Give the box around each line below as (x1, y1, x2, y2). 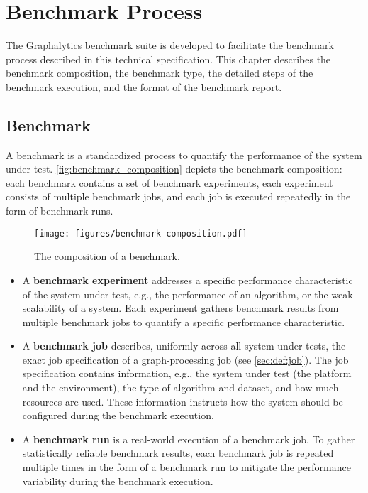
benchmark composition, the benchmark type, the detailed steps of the (6, 65, 313, 80)
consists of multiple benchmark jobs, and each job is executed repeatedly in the (6, 189, 351, 204)
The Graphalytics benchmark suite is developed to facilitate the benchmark (6, 38, 334, 53)
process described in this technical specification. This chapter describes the (6, 51, 331, 66)
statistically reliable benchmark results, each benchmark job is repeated (22, 445, 334, 460)
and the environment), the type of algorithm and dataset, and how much (22, 380, 339, 395)
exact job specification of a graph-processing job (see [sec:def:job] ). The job (22, 352, 349, 367)
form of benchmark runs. (6, 203, 113, 218)
